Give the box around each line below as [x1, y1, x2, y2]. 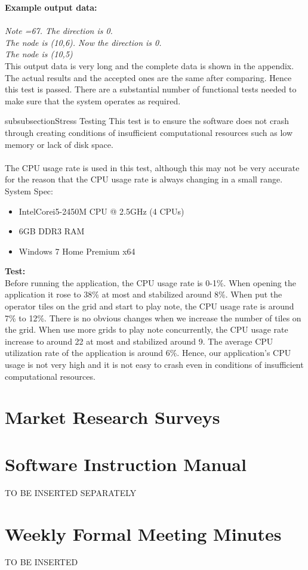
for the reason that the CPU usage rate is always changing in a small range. [5, 173, 283, 185]
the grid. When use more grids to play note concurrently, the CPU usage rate [5, 323, 288, 336]
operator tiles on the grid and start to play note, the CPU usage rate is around [5, 300, 294, 312]
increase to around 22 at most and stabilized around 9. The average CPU [5, 334, 273, 347]
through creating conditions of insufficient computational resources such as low [5, 126, 293, 138]
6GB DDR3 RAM [19, 225, 85, 237]
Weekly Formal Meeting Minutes [5, 521, 282, 546]
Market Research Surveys [5, 405, 220, 429]
